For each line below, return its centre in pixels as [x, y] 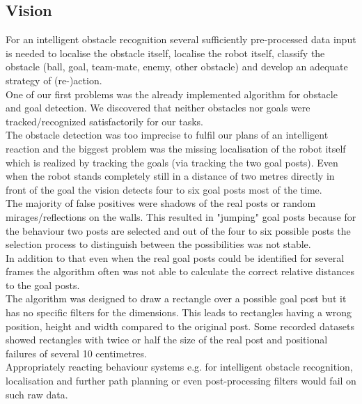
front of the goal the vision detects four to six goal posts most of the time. [164, 189]
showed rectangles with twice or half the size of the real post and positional [167, 340]
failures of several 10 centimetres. [76, 353]
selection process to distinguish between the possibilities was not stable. [158, 244]
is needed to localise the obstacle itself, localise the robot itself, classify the [165, 53]
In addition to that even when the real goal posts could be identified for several [175, 257]
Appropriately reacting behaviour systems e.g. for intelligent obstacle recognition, [179, 367]
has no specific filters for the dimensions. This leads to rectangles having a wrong [179, 312]
